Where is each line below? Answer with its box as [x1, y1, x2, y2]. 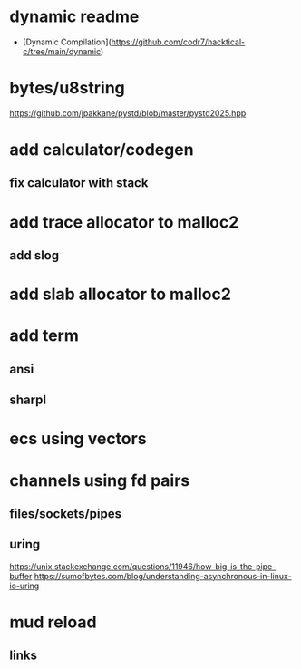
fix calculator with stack [9, 175, 149, 191]
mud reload [9, 612, 97, 632]
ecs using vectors [9, 429, 147, 450]
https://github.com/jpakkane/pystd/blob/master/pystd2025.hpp [9, 107, 247, 119]
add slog [9, 247, 60, 264]
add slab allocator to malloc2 [9, 284, 231, 305]
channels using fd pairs [9, 470, 190, 490]
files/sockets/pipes [9, 506, 122, 521]
